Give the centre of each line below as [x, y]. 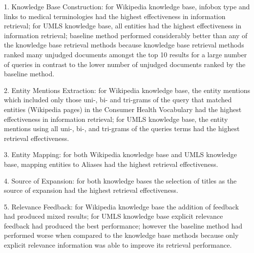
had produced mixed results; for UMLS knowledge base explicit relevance [114, 216]
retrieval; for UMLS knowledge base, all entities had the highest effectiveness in [123, 26]
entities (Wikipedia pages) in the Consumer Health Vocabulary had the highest [123, 109]
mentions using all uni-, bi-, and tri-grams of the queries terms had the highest [122, 128]
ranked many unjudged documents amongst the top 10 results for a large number [126, 54]
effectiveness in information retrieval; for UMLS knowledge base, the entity [116, 119]
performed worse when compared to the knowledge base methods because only [121, 235]
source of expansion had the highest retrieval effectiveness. [91, 190]
